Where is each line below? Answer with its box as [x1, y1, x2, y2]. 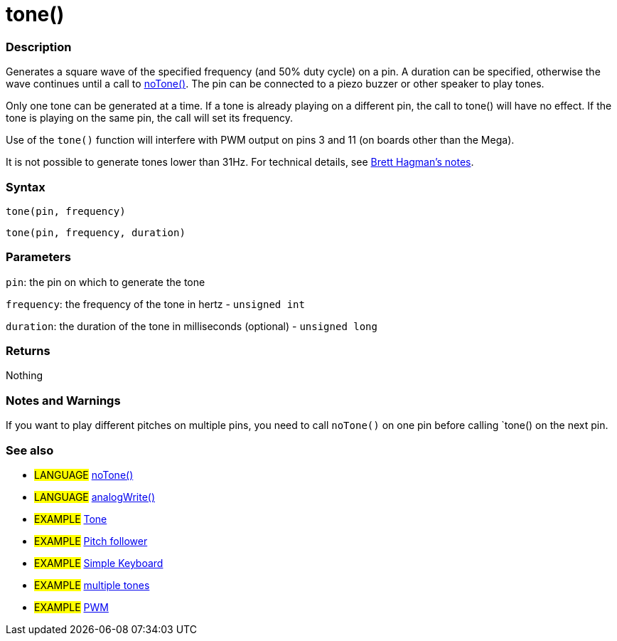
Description [6, 39, 72, 54]
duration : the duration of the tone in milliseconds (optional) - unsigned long [6, 319, 377, 332]
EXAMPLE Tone [34, 512, 107, 525]
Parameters [6, 250, 71, 265]
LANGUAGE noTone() [34, 468, 134, 481]
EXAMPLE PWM [34, 600, 109, 613]
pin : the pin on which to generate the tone [6, 275, 205, 288]
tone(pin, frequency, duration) [6, 226, 186, 238]
